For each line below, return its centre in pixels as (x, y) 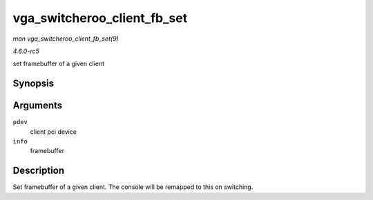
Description (39, 171)
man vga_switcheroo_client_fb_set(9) (66, 39)
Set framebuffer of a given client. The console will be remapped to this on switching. (133, 187)
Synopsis (34, 84)
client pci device (54, 132)
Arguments (38, 106)
